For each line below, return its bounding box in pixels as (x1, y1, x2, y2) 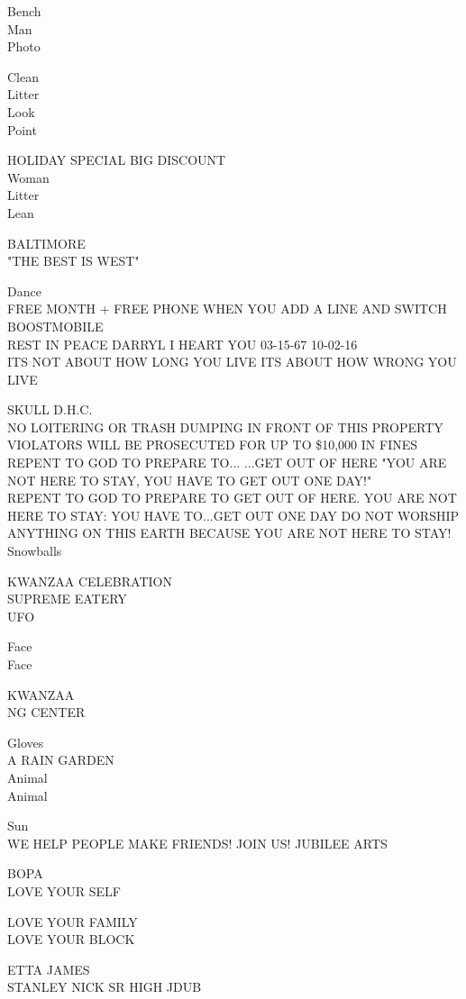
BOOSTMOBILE (7, 316, 104, 335)
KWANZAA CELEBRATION (7, 571, 172, 590)
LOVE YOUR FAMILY (7, 912, 138, 931)
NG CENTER (7, 703, 86, 722)
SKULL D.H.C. (7, 400, 93, 419)
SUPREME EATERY (7, 589, 127, 608)
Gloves (7, 732, 44, 751)
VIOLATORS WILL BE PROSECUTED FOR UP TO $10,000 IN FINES (7, 435, 418, 454)
